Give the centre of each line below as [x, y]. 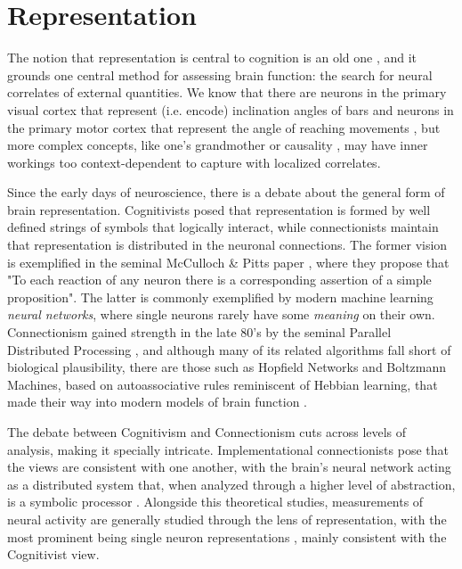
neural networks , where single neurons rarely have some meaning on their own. [221, 314]
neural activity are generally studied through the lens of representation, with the [227, 519]
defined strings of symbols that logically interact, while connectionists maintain [223, 227]
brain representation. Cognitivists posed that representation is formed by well [219, 209]
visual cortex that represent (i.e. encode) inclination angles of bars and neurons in [231, 109]
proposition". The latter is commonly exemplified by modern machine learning [220, 297]
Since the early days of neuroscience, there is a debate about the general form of [226, 192]
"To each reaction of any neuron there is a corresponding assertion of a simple [219, 280]
